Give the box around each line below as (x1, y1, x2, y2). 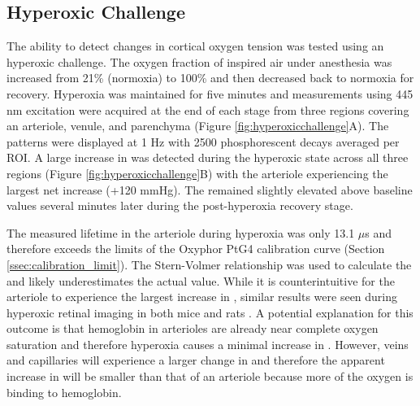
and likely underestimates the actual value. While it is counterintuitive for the (6, 272, 395, 289)
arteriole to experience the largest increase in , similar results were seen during (6, 288, 398, 305)
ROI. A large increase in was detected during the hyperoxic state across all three (6, 149, 409, 166)
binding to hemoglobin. (6, 383, 122, 400)
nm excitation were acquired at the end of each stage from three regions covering (6, 101, 409, 118)
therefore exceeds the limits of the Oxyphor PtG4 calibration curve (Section (6, 240, 385, 257)
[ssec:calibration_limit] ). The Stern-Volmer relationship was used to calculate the (6, 255, 412, 273)
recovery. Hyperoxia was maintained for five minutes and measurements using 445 (6, 85, 414, 102)
